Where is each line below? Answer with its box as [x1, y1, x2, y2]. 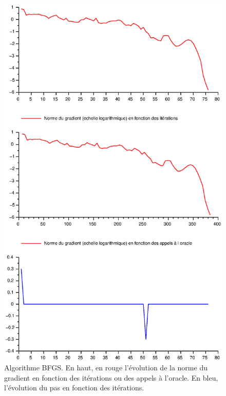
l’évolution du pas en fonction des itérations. [4, 382, 144, 393]
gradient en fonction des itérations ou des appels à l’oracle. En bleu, [4, 372, 218, 383]
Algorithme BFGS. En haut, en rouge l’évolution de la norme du [4, 362, 208, 373]
